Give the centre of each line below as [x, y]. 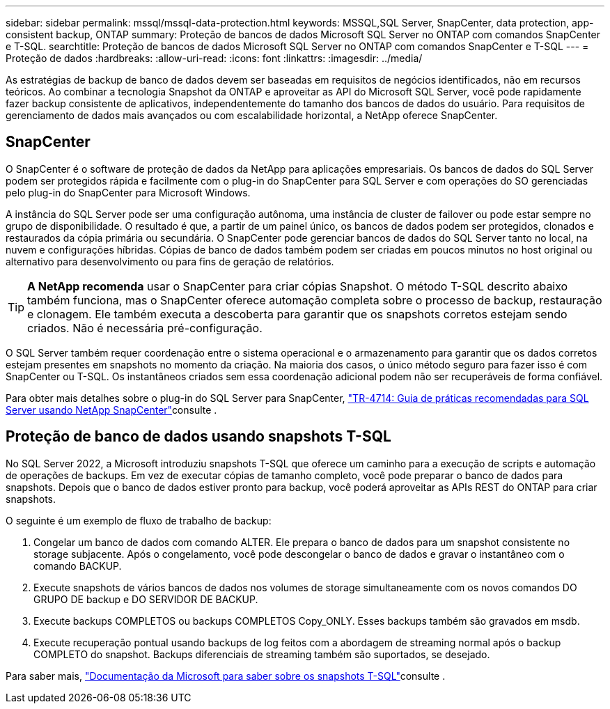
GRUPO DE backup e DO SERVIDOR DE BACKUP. [146, 599]
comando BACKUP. [78, 566]
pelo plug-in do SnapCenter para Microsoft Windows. [128, 192]
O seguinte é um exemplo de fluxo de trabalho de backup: [139, 520]
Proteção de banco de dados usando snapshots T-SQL [198, 437]
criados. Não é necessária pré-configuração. [145, 328]
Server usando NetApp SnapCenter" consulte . [111, 410]
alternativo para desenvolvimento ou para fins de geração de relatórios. [170, 261]
